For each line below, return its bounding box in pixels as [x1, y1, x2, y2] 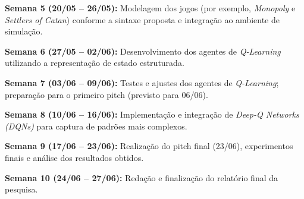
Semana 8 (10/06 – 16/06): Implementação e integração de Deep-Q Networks [5, 108, 299, 121]
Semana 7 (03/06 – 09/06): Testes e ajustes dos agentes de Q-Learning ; [5, 76, 279, 89]
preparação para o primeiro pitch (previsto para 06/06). [5, 88, 208, 100]
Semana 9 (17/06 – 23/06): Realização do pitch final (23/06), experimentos [5, 140, 293, 152]
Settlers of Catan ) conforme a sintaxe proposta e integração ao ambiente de [5, 13, 280, 26]
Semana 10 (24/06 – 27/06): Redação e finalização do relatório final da [5, 171, 278, 184]
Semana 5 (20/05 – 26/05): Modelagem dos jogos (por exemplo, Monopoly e [5, 2, 296, 14]
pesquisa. [5, 183, 38, 195]
